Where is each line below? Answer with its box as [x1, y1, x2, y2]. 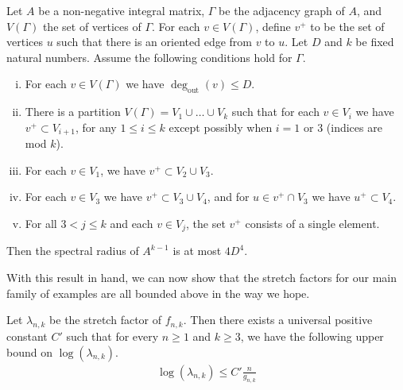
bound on [6, 343, 52, 360]
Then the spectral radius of [6, 242, 139, 259]
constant [6, 328, 48, 345]
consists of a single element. [245, 215, 380, 231]
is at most [172, 242, 222, 259]
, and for [207, 188, 250, 205]
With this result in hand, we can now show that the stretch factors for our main [6, 269, 397, 286]
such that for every [66, 328, 159, 345]
